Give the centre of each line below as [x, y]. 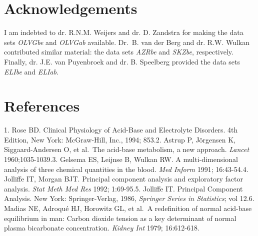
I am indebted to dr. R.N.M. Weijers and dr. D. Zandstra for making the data [124, 32]
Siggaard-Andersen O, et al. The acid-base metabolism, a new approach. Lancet [127, 149]
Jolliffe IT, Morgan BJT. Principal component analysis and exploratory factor [123, 179]
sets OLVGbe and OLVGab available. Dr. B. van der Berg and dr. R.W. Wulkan [127, 42]
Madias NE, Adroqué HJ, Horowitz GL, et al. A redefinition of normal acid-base [128, 208]
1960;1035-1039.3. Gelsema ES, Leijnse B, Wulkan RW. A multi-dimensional [121, 159]
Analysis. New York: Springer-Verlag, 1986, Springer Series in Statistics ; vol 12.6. [129, 198]
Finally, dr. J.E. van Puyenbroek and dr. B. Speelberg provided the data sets [122, 61]
